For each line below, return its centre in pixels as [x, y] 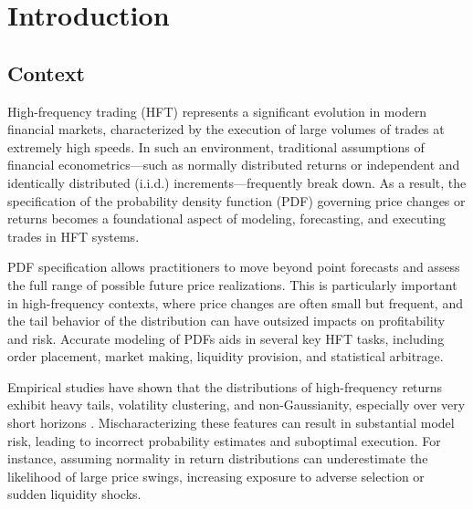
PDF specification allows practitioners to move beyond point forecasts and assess [234, 267]
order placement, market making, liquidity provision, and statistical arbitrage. [226, 356]
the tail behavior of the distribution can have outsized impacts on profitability [226, 321]
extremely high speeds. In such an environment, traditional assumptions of [216, 146]
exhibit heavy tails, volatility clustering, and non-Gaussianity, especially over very [236, 405]
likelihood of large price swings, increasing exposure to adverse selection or [216, 476]
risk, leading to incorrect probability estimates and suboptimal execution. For [224, 440]
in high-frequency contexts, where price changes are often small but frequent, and [235, 302]
